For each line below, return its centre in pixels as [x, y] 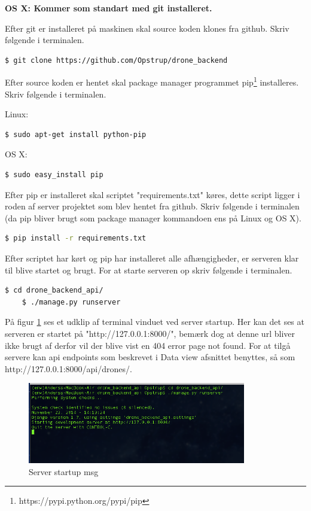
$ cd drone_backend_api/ [54, 291]
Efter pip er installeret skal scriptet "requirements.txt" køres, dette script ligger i [153, 194]
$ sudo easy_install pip [54, 175]
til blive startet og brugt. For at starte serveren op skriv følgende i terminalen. [149, 270]
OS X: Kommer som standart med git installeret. [109, 8]
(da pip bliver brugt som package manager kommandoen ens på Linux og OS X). [153, 218]
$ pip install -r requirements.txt [76, 238]
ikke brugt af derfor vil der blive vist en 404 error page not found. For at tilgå [148, 345]
